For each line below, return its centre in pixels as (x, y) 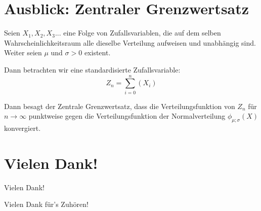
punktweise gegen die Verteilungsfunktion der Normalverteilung (127, 116)
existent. (97, 52)
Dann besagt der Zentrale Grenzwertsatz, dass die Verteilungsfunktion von (120, 106)
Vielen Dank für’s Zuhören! (46, 204)
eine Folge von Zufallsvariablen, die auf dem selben (142, 33)
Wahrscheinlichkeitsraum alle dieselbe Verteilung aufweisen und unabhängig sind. (130, 42)
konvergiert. (23, 128)
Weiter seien (23, 52)
